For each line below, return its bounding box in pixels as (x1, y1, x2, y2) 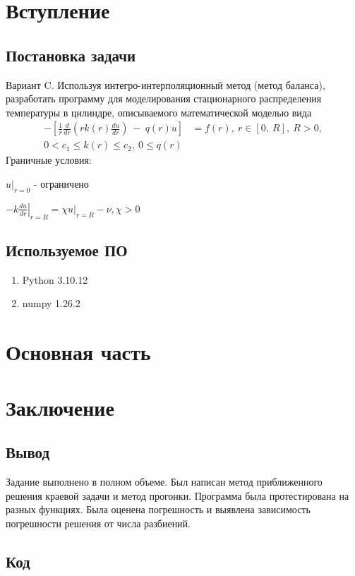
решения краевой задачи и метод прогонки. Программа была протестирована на (6, 488, 349, 503)
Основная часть (6, 337, 151, 366)
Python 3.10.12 (22, 272, 88, 287)
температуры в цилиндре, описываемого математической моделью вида (6, 104, 312, 119)
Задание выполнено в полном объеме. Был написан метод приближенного (6, 474, 323, 488)
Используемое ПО (6, 239, 128, 260)
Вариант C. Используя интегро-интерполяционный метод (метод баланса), (6, 77, 325, 92)
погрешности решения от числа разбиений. (6, 515, 191, 530)
